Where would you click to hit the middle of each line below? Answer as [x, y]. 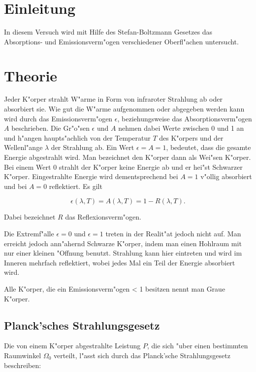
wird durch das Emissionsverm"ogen [58, 118]
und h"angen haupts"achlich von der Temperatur [77, 137]
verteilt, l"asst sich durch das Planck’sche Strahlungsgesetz [142, 355]
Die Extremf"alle [29, 233]
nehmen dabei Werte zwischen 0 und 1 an [181, 128]
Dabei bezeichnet [30, 217]
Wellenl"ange [23, 147]
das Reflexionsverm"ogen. [103, 217]
